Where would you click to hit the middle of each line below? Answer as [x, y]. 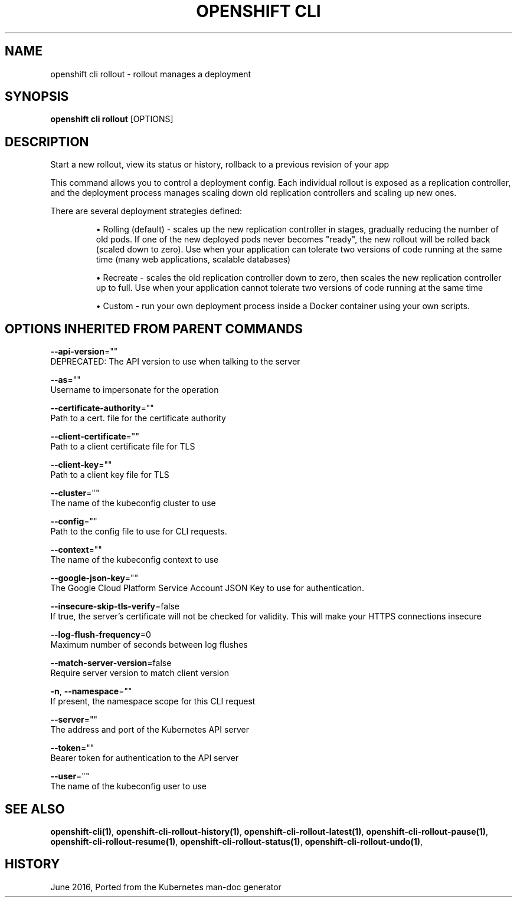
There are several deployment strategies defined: [146, 211]
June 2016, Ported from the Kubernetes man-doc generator [166, 887]
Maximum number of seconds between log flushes [149, 645]
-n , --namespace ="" [91, 691]
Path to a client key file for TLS [110, 475]
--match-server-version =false [111, 663]
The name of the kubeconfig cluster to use [133, 503]
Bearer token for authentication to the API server [145, 758]
